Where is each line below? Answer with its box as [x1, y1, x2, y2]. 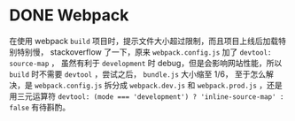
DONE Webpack [9, 5, 129, 26]
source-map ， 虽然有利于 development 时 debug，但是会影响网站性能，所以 [9, 57, 283, 68]
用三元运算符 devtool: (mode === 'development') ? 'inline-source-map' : [9, 90, 284, 102]
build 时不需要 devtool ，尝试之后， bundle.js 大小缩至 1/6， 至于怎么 [9, 68, 267, 79]
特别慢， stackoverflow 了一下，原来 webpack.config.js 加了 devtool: [16, 46, 272, 57]
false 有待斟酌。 [9, 102, 71, 112]
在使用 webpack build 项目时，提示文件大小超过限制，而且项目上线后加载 [9, 35, 279, 46]
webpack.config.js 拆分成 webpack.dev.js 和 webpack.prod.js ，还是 [34, 79, 283, 90]
